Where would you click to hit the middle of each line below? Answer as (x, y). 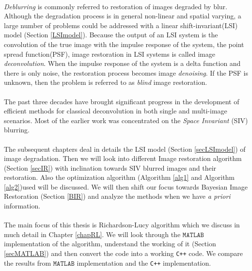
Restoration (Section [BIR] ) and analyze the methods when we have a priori (117, 196)
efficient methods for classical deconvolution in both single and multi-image (116, 111)
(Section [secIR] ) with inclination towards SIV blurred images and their (110, 167)
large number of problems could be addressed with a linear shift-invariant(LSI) (121, 25)
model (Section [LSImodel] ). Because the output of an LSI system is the (111, 35)
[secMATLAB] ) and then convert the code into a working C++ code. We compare (123, 253)
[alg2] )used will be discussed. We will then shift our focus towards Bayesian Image (126, 186)
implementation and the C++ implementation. (144, 263)
